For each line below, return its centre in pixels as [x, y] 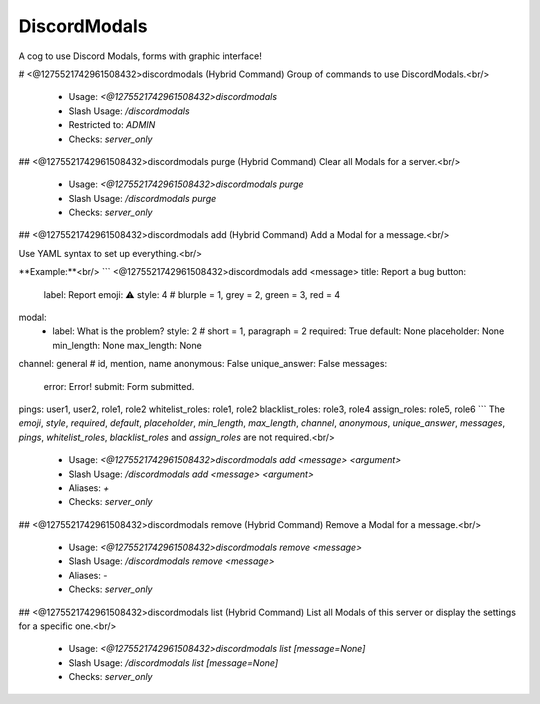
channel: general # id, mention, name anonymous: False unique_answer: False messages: [203, 364]
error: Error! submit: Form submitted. [119, 386]
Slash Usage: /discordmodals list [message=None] [173, 662]
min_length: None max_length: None [127, 345]
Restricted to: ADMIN [112, 125]
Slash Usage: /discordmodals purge [142, 198]
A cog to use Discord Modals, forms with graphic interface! [140, 56]
